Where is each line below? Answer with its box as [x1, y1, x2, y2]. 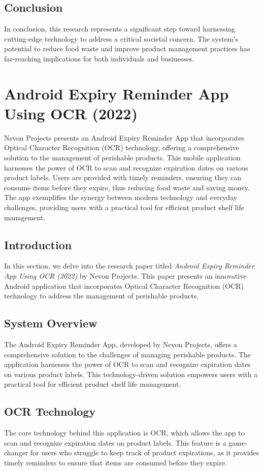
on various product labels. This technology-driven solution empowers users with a [4, 368, 258, 379]
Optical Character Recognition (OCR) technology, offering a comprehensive [4, 142, 239, 153]
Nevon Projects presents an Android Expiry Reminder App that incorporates [4, 132, 244, 143]
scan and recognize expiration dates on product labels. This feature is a [4, 437, 226, 448]
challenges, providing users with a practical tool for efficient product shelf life [4, 202, 245, 213]
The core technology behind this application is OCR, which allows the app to [4, 427, 245, 438]
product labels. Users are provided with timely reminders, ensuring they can [4, 172, 241, 183]
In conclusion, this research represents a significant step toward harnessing [4, 23, 236, 34]
